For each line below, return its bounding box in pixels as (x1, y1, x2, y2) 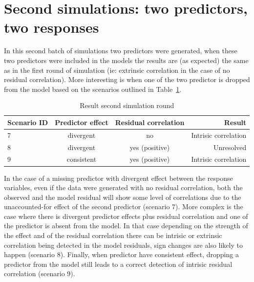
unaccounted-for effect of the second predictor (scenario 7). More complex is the (4, 201, 243, 212)
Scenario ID (7, 117, 48, 127)
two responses (4, 17, 99, 37)
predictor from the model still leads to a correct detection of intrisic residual (4, 259, 233, 269)
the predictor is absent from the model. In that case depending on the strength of (4, 220, 248, 231)
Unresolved (213, 142, 247, 152)
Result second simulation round (80, 100, 174, 110)
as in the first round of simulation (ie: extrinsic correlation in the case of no (4, 65, 230, 75)
